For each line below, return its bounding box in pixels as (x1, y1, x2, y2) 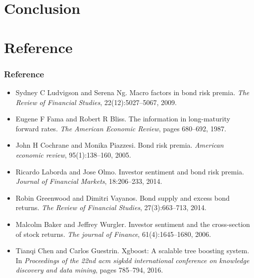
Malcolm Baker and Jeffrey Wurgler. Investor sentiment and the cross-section (15, 219, 250, 229)
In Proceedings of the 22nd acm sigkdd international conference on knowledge (15, 255, 250, 265)
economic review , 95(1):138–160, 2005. (15, 149, 131, 160)
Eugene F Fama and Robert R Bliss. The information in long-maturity (15, 113, 230, 124)
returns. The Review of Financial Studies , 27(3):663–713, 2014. (15, 202, 206, 213)
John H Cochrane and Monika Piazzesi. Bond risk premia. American (15, 140, 224, 150)
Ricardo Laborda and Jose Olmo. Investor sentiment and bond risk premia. (15, 166, 244, 176)
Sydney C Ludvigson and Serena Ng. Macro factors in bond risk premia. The (15, 87, 250, 97)
